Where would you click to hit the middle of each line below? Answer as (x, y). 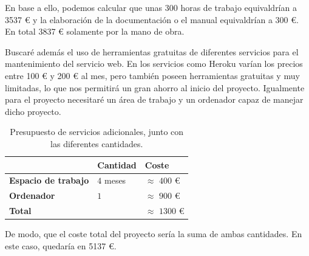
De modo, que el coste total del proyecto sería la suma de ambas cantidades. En (154, 234)
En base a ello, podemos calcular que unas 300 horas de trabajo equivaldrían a (151, 7)
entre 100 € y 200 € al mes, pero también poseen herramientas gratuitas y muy (152, 75)
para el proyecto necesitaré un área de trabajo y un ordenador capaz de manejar (154, 99)
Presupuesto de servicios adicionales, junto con (97, 132)
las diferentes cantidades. (97, 143)
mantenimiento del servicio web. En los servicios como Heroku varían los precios (154, 64)
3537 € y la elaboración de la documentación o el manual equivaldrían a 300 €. (152, 19)
